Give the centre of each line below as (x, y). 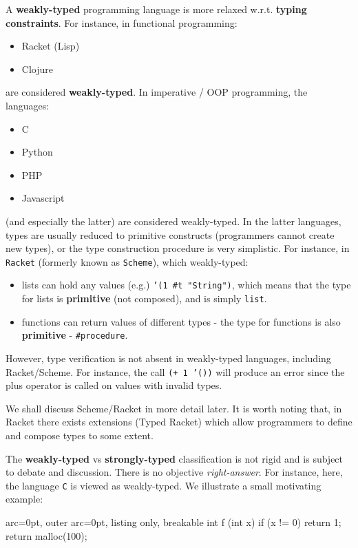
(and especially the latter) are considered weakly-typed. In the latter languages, (173, 221)
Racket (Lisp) (51, 46)
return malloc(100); (46, 535)
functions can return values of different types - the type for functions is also (181, 321)
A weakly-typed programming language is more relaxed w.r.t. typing (156, 9)
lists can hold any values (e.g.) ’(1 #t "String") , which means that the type (186, 285)
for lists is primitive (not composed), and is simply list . (144, 298)
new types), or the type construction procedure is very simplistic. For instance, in (178, 248)
